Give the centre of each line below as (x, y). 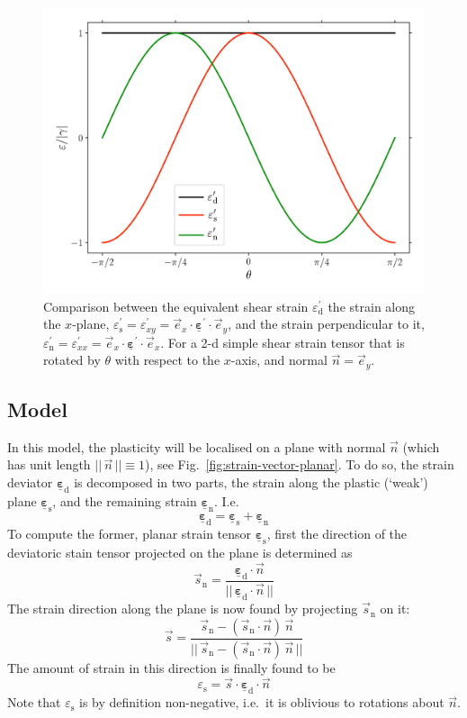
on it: (395, 609)
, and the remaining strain (125, 501)
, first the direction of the (337, 534)
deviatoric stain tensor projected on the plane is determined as (180, 553)
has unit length (49, 464)
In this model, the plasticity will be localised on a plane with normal (197, 446)
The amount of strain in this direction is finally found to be (171, 667)
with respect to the (167, 360)
